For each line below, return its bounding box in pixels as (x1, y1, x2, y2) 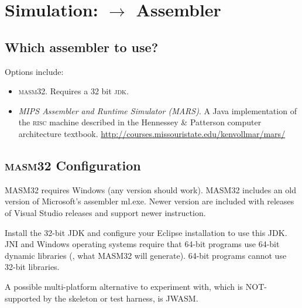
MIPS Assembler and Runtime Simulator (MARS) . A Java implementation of (18, 104, 297, 117)
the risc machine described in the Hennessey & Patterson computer (18, 116, 262, 128)
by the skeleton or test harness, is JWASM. (43, 292, 198, 304)
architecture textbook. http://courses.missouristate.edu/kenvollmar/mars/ (18, 127, 286, 139)
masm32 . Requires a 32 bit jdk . (18, 85, 129, 97)
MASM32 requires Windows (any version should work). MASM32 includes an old (5, 183, 296, 196)
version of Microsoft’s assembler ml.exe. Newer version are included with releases (5, 195, 294, 207)
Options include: (5, 65, 64, 77)
